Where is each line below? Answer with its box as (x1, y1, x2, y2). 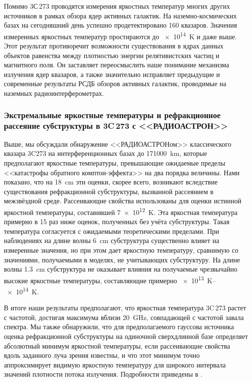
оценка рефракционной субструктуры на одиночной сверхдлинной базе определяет (4, 331, 248, 341)
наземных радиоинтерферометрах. (4, 88, 104, 98)
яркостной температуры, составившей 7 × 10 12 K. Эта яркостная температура (4, 205, 237, 217)
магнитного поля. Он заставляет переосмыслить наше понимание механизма (4, 60, 229, 70)
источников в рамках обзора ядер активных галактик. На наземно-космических (4, 10, 237, 20)
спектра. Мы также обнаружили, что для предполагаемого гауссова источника (4, 321, 234, 332)
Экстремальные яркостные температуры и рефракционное (4, 108, 220, 121)
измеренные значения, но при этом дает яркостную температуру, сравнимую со (4, 244, 238, 255)
